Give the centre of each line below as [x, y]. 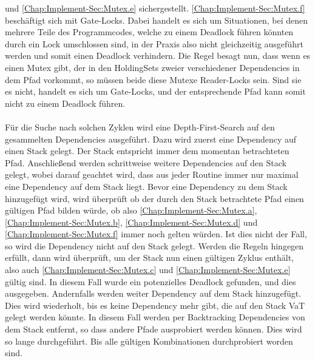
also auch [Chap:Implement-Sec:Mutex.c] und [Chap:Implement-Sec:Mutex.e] [148, 270]
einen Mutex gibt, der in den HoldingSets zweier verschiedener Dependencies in [152, 67]
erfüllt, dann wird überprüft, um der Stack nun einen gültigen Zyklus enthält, [149, 258]
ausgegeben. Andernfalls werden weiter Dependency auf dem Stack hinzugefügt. [153, 293]
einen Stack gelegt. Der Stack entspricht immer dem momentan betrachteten [147, 151]
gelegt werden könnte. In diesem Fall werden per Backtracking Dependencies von [155, 317]
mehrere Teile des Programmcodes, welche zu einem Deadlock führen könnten [149, 32]
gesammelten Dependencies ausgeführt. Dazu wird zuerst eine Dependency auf [151, 139]
